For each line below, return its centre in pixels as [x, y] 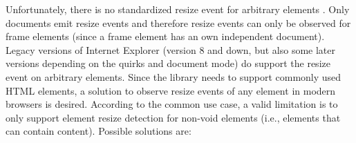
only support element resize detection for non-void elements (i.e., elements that [173, 117]
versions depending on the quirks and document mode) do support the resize [168, 63]
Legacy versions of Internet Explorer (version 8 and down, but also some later [170, 49]
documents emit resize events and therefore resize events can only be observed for [178, 22]
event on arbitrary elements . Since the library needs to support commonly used [174, 76]
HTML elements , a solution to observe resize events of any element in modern [171, 90]
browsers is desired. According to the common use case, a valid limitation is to [172, 104]
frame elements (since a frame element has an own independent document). [165, 36]
